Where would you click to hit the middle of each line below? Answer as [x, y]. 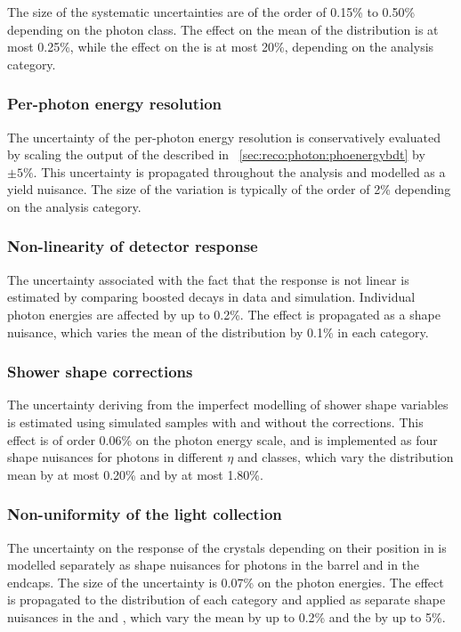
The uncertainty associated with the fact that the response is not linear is [208, 279]
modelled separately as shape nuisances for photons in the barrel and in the [214, 565]
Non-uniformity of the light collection [145, 514]
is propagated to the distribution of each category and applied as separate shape [226, 600]
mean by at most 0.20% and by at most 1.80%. [135, 474]
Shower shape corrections [100, 372]
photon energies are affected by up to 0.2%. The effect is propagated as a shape [224, 314]
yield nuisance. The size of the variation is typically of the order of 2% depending [229, 189]
